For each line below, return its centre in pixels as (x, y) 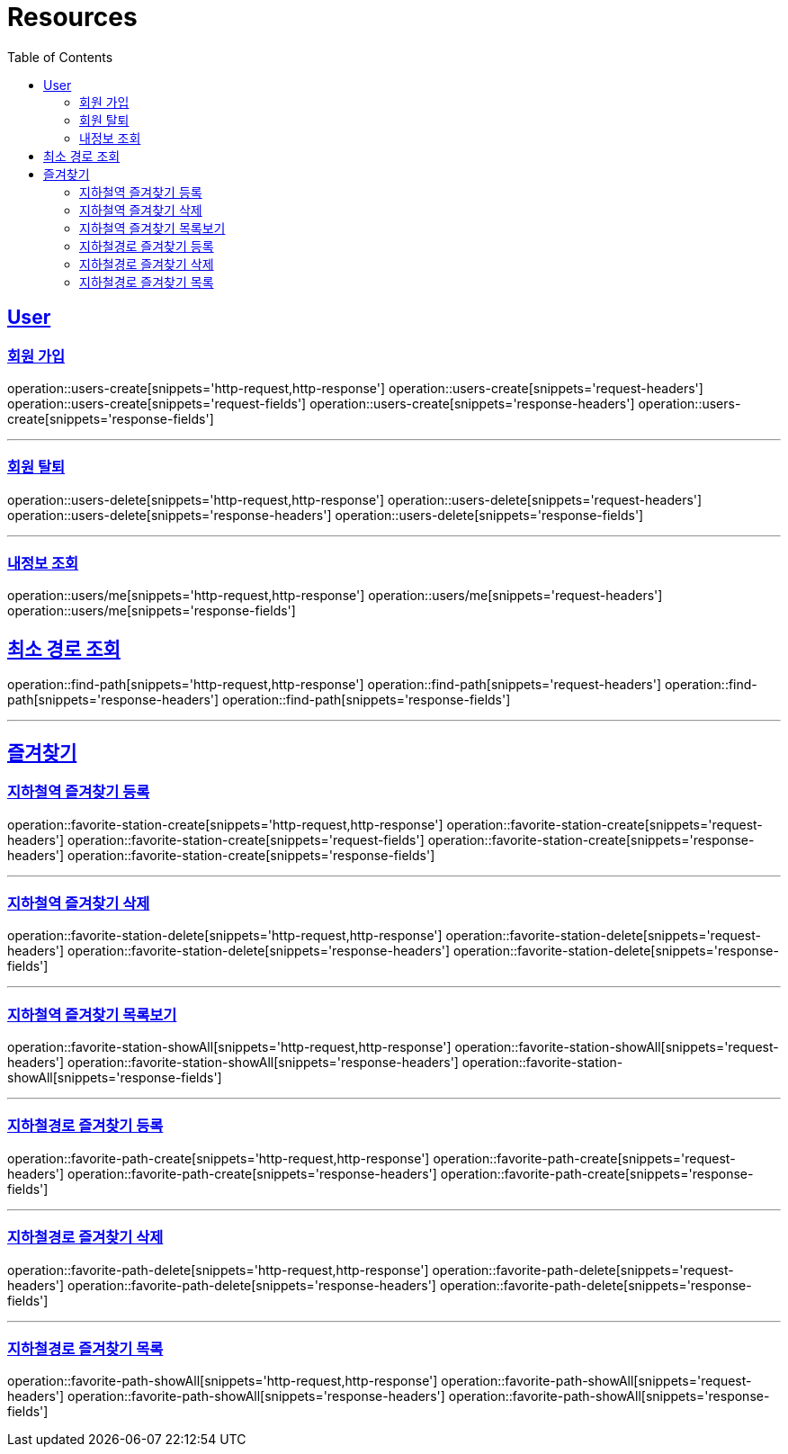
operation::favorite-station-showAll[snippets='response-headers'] (263, 1063)
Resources (72, 17)
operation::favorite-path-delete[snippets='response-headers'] (252, 1285)
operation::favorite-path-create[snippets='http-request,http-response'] (219, 1158)
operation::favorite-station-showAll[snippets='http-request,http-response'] (229, 1047)
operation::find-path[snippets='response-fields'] (367, 700)
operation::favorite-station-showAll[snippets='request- (617, 1047)
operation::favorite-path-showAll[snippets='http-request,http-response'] (223, 1381)
